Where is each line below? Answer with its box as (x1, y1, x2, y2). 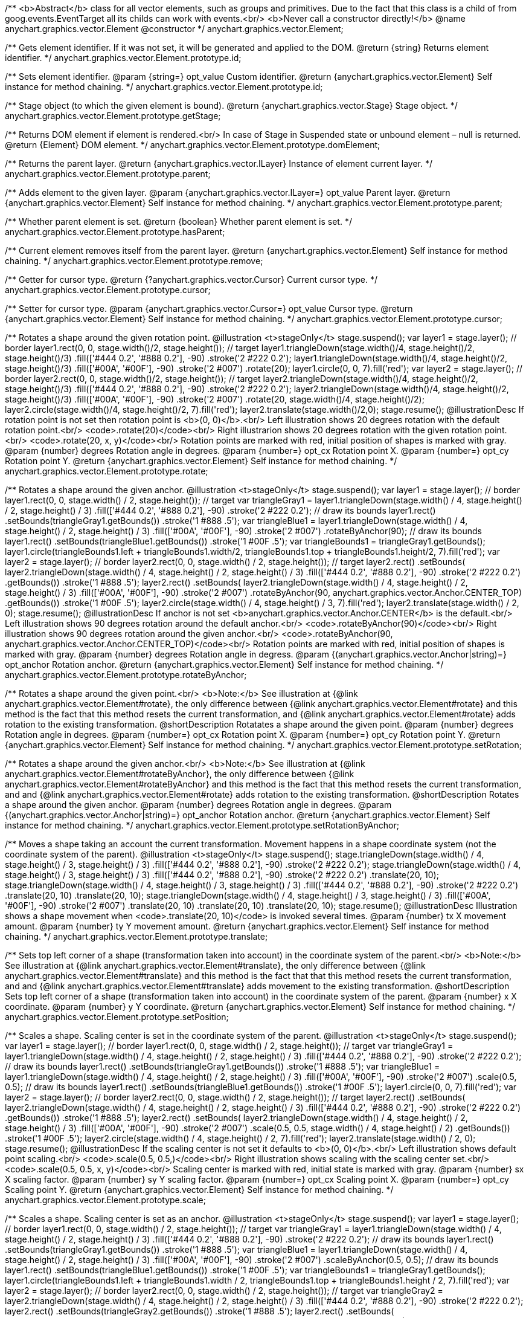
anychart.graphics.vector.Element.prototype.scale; (5, 1195, 206, 1205)
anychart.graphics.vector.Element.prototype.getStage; (5, 111, 221, 121)
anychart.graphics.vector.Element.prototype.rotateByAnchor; (5, 670, 247, 680)
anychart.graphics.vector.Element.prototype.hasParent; (5, 227, 225, 237)
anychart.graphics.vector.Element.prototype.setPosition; (5, 1012, 229, 1022)
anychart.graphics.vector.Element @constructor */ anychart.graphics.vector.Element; (5, 24, 344, 34)
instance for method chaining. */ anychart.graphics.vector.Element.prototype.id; (5, 82, 323, 92)
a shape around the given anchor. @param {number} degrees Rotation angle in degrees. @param (5, 800, 392, 810)
